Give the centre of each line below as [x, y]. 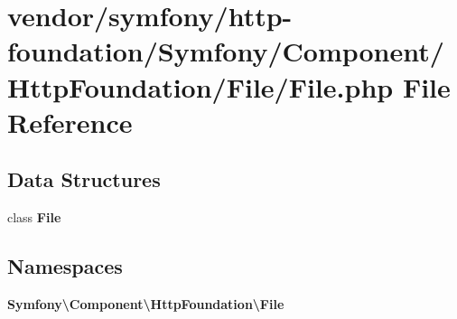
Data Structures [84, 179]
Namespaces [65, 266]
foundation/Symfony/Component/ [226, 51]
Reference [70, 122]
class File [34, 217]
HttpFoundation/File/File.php [201, 86]
